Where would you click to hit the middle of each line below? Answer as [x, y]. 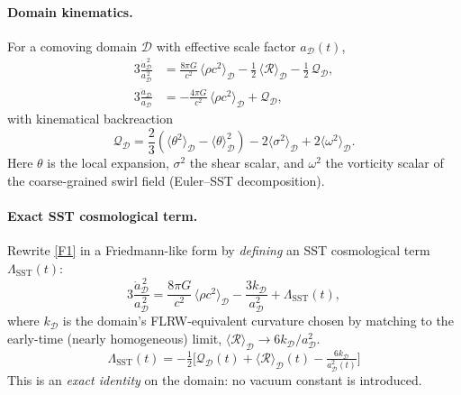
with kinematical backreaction [90, 119]
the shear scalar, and [247, 163]
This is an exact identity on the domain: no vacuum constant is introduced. [215, 379]
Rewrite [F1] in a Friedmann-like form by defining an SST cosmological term [219, 250]
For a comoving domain [72, 46]
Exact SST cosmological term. [103, 216]
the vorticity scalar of [384, 163]
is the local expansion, [108, 163]
